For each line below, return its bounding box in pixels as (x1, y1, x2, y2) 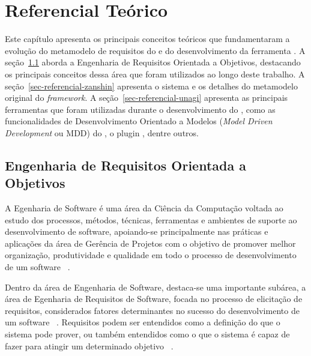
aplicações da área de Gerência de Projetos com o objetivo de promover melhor (5, 237, 296, 249)
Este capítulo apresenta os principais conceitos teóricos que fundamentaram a (5, 32, 290, 45)
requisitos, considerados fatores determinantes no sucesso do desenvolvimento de (5, 304, 300, 316)
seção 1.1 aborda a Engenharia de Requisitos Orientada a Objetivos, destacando (5, 56, 301, 68)
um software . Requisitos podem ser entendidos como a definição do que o (5, 316, 280, 328)
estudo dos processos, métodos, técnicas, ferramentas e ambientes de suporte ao (5, 213, 297, 226)
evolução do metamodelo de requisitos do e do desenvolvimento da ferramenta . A (5, 44, 306, 56)
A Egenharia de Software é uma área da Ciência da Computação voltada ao (5, 202, 283, 214)
